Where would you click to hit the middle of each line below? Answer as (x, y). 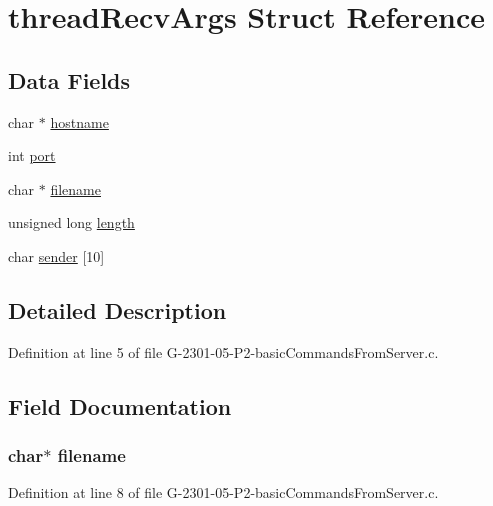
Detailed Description (117, 309)
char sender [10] (56, 255)
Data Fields (69, 79)
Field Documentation (120, 405)
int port (32, 155)
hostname (79, 121)
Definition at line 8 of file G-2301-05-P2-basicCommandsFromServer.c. (223, 492)
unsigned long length (71, 222)
